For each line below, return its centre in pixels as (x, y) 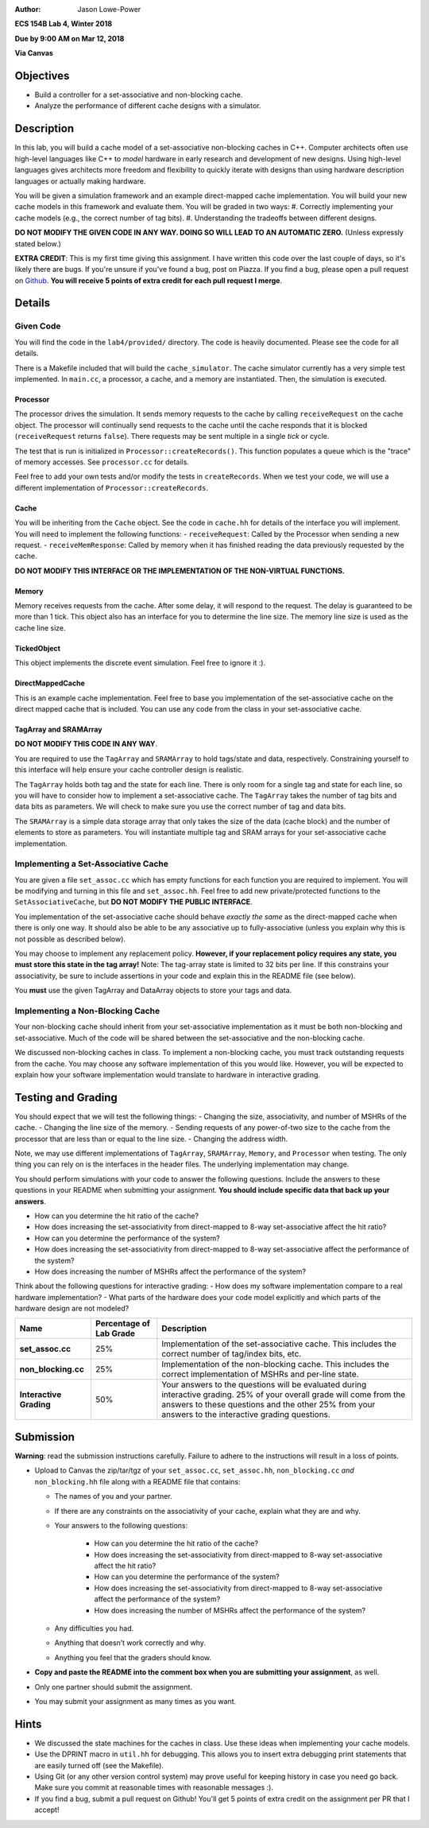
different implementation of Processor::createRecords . (111, 487)
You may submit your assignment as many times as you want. (135, 1701)
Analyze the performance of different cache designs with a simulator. (148, 106)
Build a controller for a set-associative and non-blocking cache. (139, 95)
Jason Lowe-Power (109, 9)
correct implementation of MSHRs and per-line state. (260, 1374)
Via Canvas (34, 53)
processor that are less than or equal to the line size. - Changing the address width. (151, 1139)
